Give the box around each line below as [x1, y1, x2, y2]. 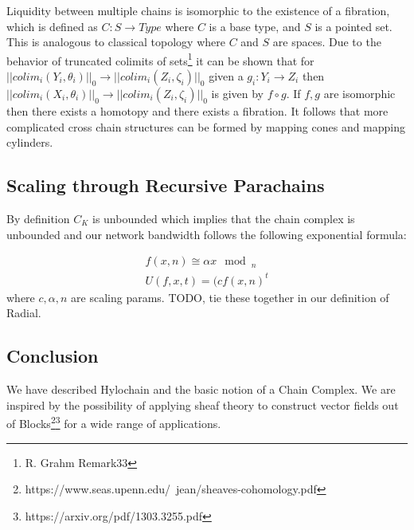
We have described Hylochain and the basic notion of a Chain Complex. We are [6, 381, 396, 398]
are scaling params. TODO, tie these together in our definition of [71, 289, 389, 305]
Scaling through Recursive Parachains [6, 173, 325, 198]
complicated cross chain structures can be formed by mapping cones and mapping [6, 118, 406, 135]
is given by [211, 85, 264, 102]
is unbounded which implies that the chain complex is [92, 210, 355, 227]
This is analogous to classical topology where [6, 33, 225, 50]
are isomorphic [323, 85, 396, 102]
